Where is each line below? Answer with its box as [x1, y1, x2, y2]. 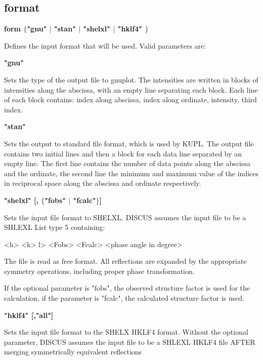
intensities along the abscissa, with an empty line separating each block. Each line [4, 84, 258, 95]
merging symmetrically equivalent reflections [4, 346, 142, 357]
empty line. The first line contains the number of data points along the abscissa [4, 158, 251, 169]
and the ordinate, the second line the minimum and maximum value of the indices [4, 168, 259, 178]
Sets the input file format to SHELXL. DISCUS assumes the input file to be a [4, 212, 246, 222]
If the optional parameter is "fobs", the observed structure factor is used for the [4, 283, 250, 293]
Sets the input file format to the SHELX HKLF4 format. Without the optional [4, 327, 248, 337]
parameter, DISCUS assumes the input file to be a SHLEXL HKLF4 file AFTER [4, 336, 255, 347]
